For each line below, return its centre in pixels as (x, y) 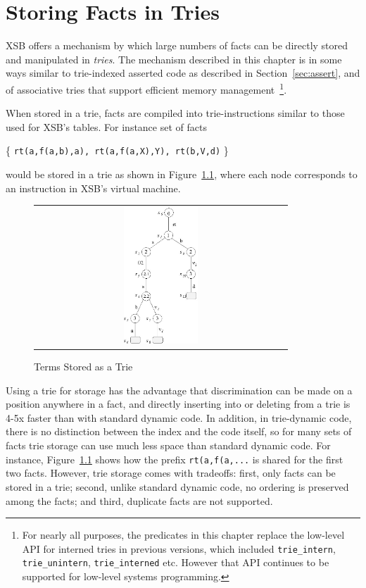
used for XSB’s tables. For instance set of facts (106, 126)
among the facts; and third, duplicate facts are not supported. (139, 500)
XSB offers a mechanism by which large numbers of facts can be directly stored (177, 45)
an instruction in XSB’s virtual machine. (93, 188)
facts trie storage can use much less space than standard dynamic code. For (168, 445)
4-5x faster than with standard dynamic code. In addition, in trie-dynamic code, (179, 417)
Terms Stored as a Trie (83, 367)
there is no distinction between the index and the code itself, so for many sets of (179, 431)
